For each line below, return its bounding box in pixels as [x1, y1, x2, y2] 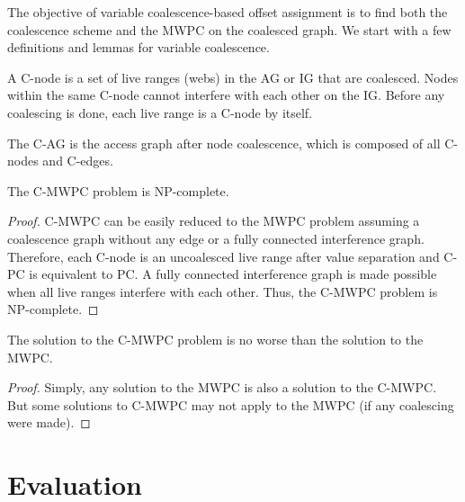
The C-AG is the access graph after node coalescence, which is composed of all [7, 133, 441, 152]
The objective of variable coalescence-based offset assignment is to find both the [7, 3, 448, 21]
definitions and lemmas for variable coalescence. [7, 38, 270, 57]
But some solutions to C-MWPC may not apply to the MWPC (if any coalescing [7, 395, 454, 414]
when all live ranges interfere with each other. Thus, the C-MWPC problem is [7, 282, 438, 300]
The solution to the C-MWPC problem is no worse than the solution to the [7, 329, 424, 348]
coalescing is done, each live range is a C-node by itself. [7, 103, 313, 121]
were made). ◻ [7, 413, 91, 432]
